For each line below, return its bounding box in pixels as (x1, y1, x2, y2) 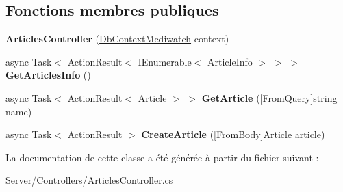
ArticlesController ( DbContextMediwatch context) (5, 31, 229, 46)
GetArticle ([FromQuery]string (201, 90, 338, 105)
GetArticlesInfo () (5, 68, 91, 82)
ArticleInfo (207, 54, 253, 68)
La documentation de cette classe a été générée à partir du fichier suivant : (5, 150, 319, 164)
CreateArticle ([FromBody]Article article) (141, 127, 325, 141)
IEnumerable (138, 54, 192, 68)
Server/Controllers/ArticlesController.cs (5, 173, 173, 187)
